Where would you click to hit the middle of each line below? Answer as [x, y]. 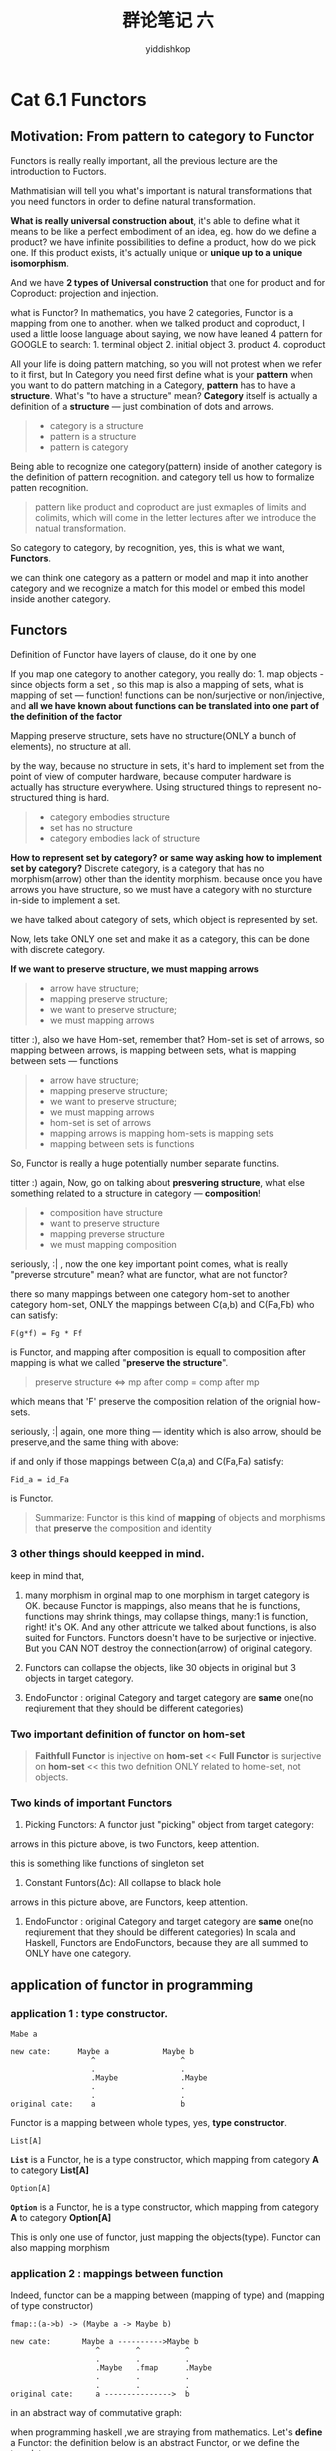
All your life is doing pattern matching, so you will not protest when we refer [166, 363]
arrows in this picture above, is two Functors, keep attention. [135, 1844]
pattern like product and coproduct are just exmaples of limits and [170, 507]
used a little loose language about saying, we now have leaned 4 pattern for [166, 333]
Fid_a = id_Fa [40, 1479]
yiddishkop [168, 48]
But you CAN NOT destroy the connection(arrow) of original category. [168, 1648]
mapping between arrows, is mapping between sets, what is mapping [153, 1050]
